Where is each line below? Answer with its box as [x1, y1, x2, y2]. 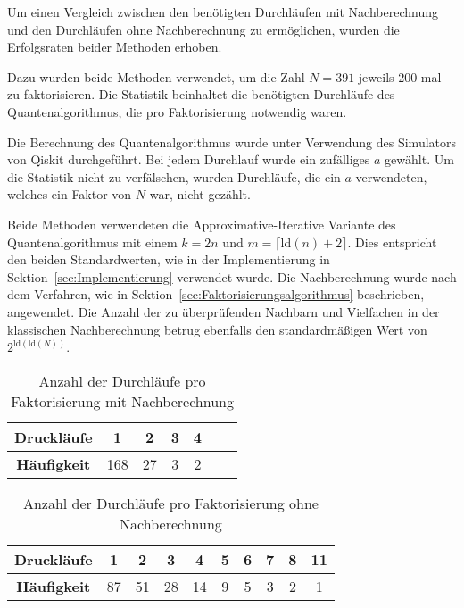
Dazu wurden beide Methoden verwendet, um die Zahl [7, 67, 305, 86]
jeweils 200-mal [358, 67, 442, 86]
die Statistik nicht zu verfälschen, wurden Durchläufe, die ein [7, 167, 341, 186]
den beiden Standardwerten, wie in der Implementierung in [7, 250, 330, 269]
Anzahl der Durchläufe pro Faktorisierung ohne [22, 492, 319, 513]
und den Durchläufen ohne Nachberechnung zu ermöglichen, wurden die [7, 20, 400, 38]
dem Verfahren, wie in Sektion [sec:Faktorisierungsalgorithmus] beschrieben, [7, 285, 425, 304]
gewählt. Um [385, 150, 454, 169]
